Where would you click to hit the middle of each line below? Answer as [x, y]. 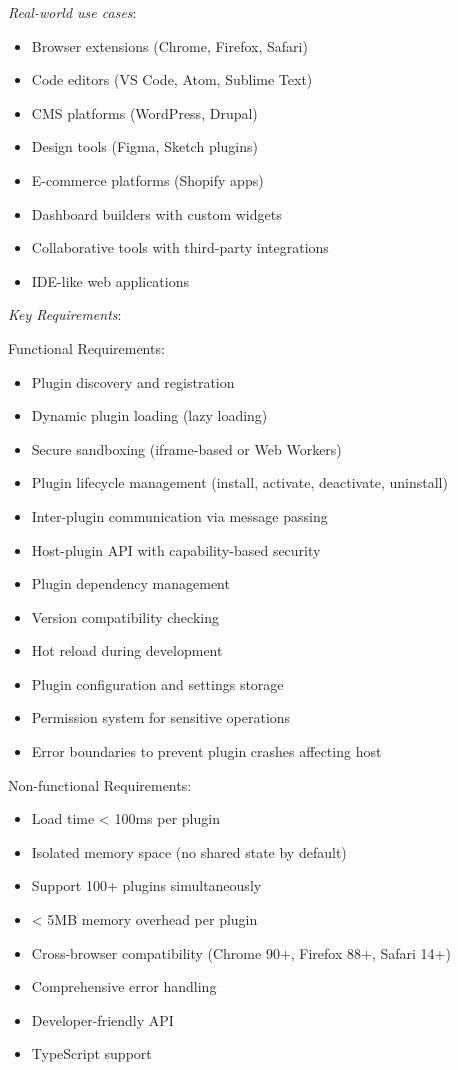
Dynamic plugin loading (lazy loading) [149, 415]
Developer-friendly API [102, 1019]
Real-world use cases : [72, 12]
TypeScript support [91, 1053]
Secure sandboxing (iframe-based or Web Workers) [186, 448]
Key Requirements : [65, 314]
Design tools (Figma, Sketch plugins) [144, 146]
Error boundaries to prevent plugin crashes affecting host [206, 751]
